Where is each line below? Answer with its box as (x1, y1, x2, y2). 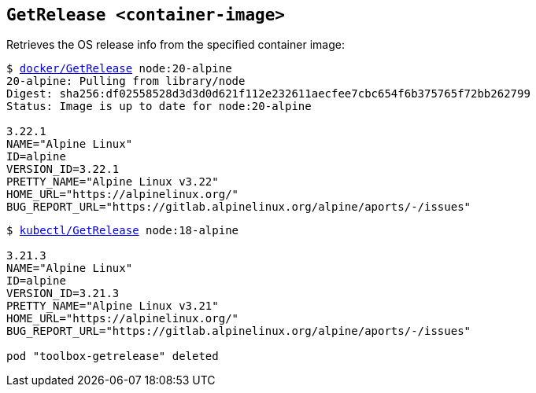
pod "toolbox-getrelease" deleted (6, 350, 219, 363)
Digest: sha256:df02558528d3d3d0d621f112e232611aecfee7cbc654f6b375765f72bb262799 (6, 87, 530, 101)
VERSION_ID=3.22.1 (6, 163, 120, 176)
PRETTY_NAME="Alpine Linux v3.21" (6, 299, 219, 313)
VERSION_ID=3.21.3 (6, 287, 120, 300)
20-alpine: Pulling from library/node (6, 75, 246, 88)
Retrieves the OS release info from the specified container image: (6, 38, 345, 52)
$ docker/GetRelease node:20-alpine (6, 62, 232, 75)
